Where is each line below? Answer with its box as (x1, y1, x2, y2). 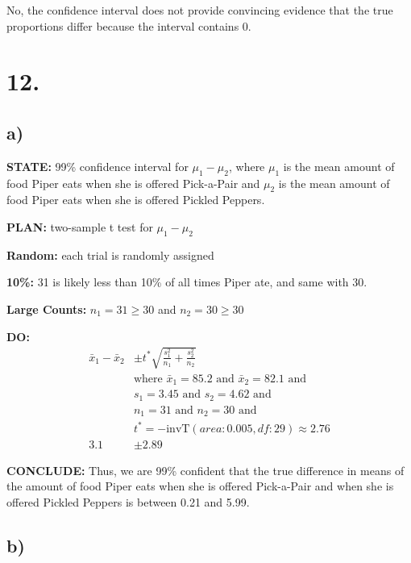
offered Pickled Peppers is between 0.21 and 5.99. (6, 493, 250, 510)
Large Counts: (6, 300, 87, 317)
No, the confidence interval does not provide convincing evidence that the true (6, 2, 393, 18)
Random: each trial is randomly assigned (6, 246, 214, 263)
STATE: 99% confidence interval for (6, 157, 189, 174)
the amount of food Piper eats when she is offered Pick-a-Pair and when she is (6, 478, 394, 494)
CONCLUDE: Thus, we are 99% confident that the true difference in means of (6, 461, 405, 478)
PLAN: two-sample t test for (6, 218, 153, 235)
